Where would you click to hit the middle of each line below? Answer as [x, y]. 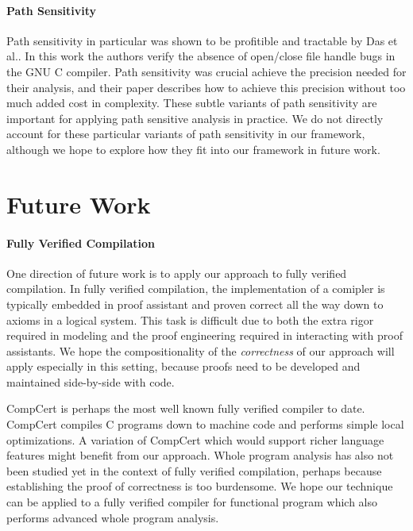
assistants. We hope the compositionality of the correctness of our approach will [201, 350]
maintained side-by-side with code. [91, 381]
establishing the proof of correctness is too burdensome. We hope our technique [200, 486]
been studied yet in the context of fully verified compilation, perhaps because [194, 470]
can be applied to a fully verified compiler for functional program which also [192, 502]
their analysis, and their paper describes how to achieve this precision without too [206, 87]
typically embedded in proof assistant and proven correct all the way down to [195, 304]
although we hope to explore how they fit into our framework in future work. [193, 149]
